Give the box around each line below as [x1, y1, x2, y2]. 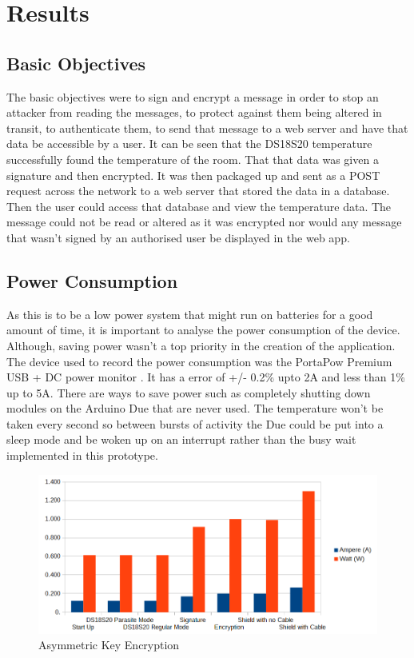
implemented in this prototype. [6, 447, 158, 464]
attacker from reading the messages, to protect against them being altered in [6, 104, 382, 121]
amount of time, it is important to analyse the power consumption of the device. [6, 321, 400, 338]
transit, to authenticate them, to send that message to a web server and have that [6, 119, 408, 136]
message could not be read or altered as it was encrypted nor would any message [6, 213, 402, 230]
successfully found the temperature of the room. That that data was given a [6, 150, 379, 167]
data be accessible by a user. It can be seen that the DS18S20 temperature [6, 135, 372, 152]
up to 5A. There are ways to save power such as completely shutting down [6, 384, 371, 401]
